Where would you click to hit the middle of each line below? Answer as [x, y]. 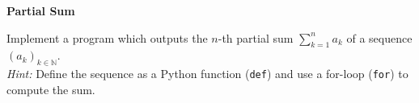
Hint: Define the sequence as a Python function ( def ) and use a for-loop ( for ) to [207, 74]
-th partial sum [256, 37]
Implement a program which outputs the [107, 37]
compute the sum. [51, 89]
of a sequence [379, 37]
